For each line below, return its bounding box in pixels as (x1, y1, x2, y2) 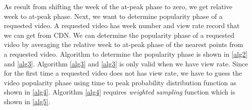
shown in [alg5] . (4, 96, 50, 106)
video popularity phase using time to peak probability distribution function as (4, 77, 236, 87)
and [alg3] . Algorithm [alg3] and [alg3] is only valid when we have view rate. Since (4, 58, 248, 68)
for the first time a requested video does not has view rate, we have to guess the (4, 68, 242, 78)
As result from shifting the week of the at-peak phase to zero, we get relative (4, 1, 233, 11)
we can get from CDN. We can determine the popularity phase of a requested (4, 30, 235, 40)
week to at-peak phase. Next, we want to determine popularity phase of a (4, 11, 223, 21)
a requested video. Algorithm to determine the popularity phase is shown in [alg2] (4, 48, 248, 59)
